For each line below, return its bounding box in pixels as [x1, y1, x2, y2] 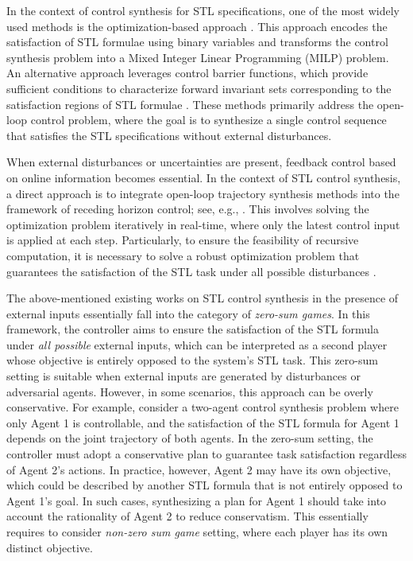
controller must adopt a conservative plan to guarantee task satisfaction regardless [6, 446, 407, 462]
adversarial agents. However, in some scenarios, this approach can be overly [6, 383, 373, 399]
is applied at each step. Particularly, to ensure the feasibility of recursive [6, 232, 359, 248]
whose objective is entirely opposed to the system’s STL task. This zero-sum [6, 352, 378, 368]
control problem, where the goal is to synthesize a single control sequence [30, 111, 387, 128]
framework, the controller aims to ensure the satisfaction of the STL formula [6, 321, 379, 337]
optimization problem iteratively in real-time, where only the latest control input [6, 216, 400, 232]
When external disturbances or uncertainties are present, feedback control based [6, 154, 396, 170]
